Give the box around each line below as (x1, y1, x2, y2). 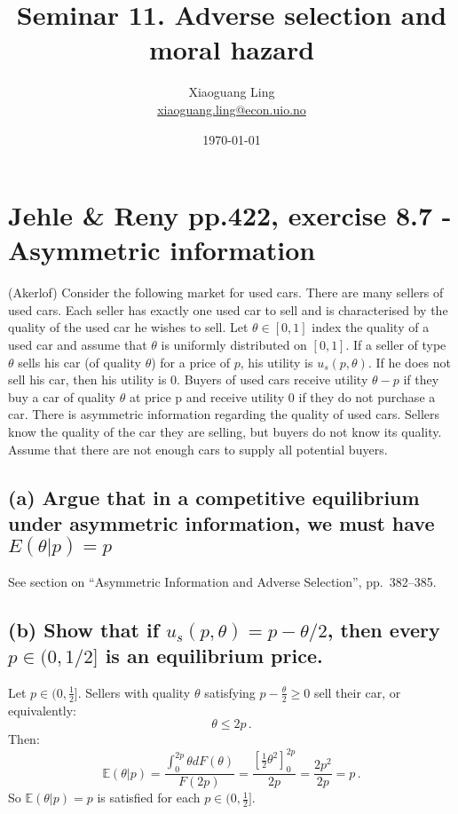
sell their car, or (313, 683, 401, 701)
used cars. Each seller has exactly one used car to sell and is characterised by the (8, 300, 448, 319)
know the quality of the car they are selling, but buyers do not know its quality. (8, 422, 442, 440)
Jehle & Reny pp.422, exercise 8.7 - (8, 197, 452, 233)
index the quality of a (312, 318, 430, 336)
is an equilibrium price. (105, 642, 323, 669)
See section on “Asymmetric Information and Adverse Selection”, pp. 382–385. (8, 572, 437, 590)
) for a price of (151, 352, 230, 371)
